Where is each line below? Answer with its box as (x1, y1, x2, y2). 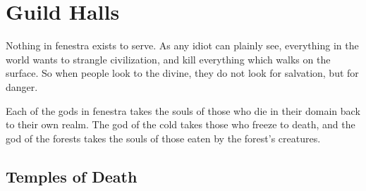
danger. (6, 79, 38, 94)
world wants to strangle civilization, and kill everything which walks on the (6, 51, 331, 66)
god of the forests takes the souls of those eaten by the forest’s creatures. (6, 130, 321, 145)
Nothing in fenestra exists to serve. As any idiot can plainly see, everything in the (6, 38, 359, 53)
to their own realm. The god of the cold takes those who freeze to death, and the (6, 117, 355, 132)
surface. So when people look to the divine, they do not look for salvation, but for (6, 66, 359, 80)
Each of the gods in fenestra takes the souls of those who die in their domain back (6, 103, 360, 118)
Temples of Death (6, 165, 138, 187)
